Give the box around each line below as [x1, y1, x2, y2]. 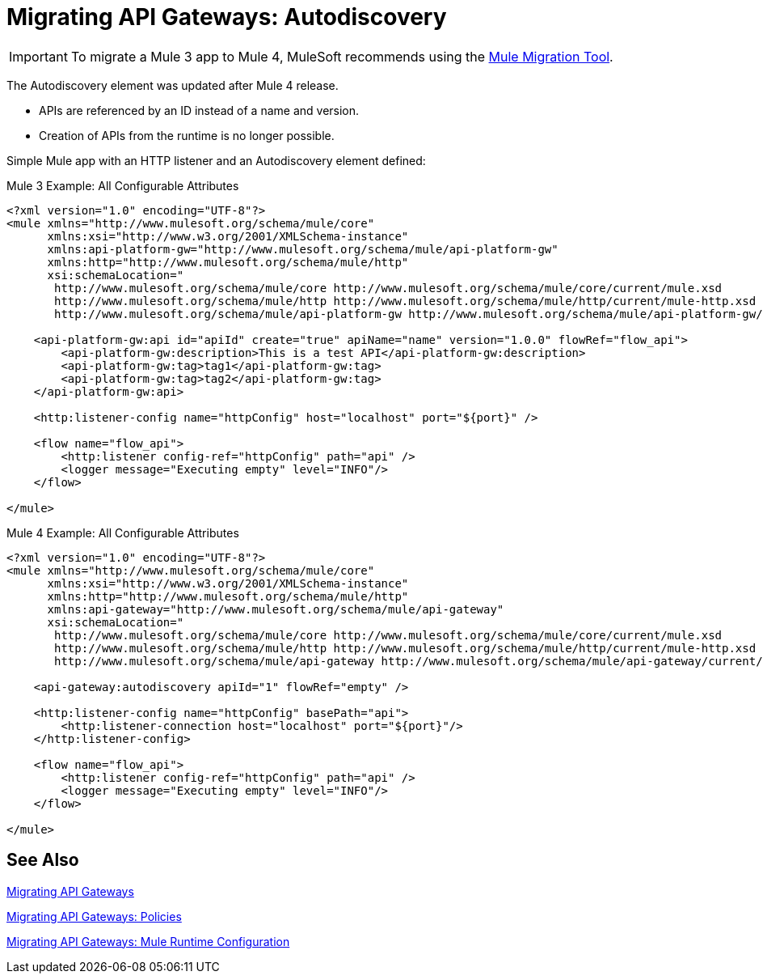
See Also [6, 850, 79, 871]
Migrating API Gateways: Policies [6, 909, 182, 923]
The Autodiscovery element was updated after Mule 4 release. [6, 78, 339, 92]
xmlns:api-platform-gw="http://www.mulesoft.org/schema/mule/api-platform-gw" [47, 242, 559, 256]
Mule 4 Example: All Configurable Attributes [6, 525, 239, 540]
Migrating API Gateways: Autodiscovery [6, 3, 447, 31]
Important [9, 48, 68, 65]
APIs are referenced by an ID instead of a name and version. [39, 103, 360, 117]
